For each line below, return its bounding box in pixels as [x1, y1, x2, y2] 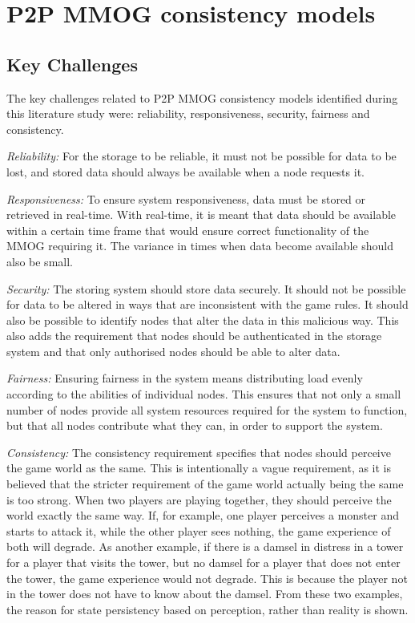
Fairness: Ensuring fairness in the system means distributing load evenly [6, 370, 363, 386]
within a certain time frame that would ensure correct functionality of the [6, 221, 369, 238]
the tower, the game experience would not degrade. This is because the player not [6, 569, 408, 586]
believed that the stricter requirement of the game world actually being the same [6, 475, 404, 492]
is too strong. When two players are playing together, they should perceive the [6, 491, 392, 508]
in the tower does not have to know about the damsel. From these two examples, [6, 585, 403, 602]
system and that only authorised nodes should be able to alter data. [6, 342, 340, 359]
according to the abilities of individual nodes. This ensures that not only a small [6, 386, 401, 403]
